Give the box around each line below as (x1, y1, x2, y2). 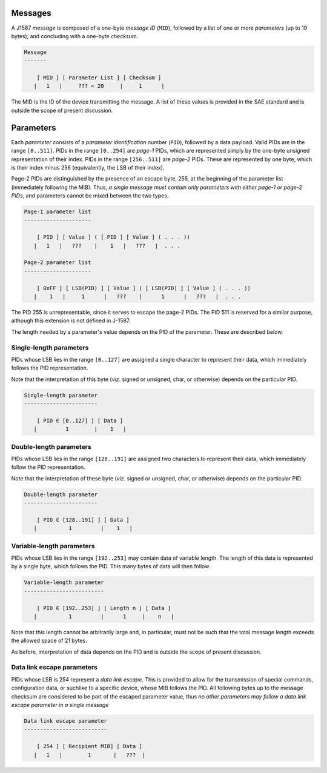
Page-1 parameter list (24, 208, 91, 215)
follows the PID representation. (11, 364, 88, 372)
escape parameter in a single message (11, 702, 109, 709)
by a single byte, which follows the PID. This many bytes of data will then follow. (11, 563, 211, 570)
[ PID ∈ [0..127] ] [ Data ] (36, 417, 124, 424)
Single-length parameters (11, 343, 89, 351)
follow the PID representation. (11, 463, 86, 471)
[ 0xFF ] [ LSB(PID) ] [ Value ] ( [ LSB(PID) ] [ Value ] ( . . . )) (36, 285, 251, 291)
